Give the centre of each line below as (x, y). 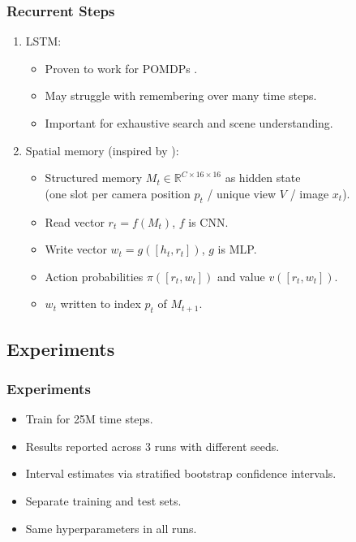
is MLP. (237, 249)
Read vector (75, 221)
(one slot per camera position (118, 193)
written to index (101, 304)
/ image (309, 193)
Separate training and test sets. (103, 500)
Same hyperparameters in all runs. (111, 528)
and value (241, 276)
